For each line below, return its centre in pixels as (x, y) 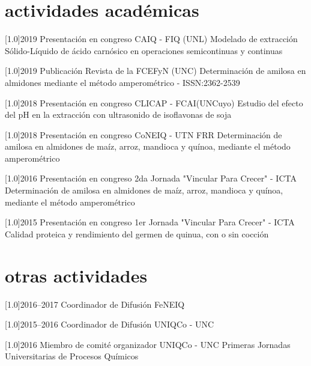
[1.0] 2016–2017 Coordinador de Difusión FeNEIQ (95, 304)
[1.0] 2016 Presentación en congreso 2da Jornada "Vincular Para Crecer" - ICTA (151, 178)
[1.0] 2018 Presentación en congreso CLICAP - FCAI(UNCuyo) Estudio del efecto (154, 102)
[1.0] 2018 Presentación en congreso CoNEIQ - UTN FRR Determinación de (143, 134)
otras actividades (76, 275)
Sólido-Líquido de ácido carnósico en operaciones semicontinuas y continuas (144, 50)
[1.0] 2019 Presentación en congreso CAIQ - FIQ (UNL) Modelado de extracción (151, 39)
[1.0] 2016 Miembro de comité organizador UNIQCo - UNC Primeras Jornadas (148, 344)
